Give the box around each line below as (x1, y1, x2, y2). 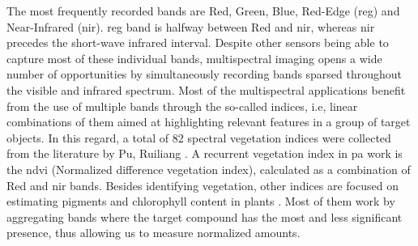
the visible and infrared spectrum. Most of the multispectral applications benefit (6, 81, 406, 98)
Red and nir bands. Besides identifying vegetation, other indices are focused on (6, 176, 399, 193)
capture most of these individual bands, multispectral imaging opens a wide (6, 49, 382, 66)
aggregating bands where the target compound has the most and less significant (6, 208, 403, 225)
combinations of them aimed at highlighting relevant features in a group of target (6, 113, 411, 130)
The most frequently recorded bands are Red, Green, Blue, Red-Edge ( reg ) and (6, 2, 400, 19)
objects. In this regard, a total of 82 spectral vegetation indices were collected (6, 129, 391, 146)
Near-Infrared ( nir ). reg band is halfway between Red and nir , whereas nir (6, 18, 375, 35)
